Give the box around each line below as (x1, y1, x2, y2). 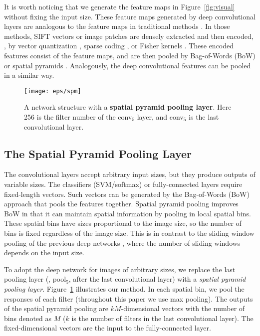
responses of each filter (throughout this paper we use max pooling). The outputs (4, 293, 253, 304)
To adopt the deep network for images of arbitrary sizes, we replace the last (4, 264, 236, 274)
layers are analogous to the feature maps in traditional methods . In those (4, 21, 230, 31)
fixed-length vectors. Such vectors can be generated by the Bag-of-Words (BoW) (4, 188, 250, 199)
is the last (189, 112, 219, 122)
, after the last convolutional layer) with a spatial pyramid (68, 274, 246, 284)
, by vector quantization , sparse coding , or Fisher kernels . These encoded (4, 40, 234, 51)
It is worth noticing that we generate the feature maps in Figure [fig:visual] (4, 1, 235, 11)
